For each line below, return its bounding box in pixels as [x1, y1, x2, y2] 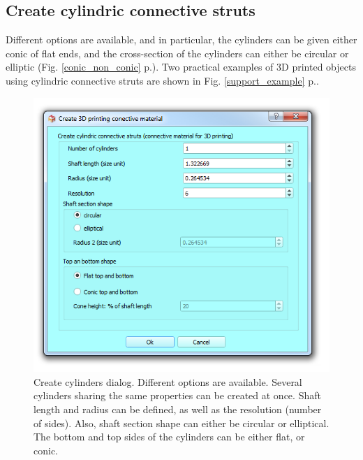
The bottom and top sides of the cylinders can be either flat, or [34, 429, 305, 444]
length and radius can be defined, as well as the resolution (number [34, 401, 322, 416]
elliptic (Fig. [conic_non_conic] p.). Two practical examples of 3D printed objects [6, 59, 356, 74]
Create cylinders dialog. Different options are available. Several [34, 374, 302, 389]
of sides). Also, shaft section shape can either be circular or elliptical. [34, 415, 329, 430]
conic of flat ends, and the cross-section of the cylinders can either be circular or [6, 45, 349, 60]
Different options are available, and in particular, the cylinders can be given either [6, 32, 357, 47]
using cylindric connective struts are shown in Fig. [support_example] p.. [6, 73, 319, 87]
